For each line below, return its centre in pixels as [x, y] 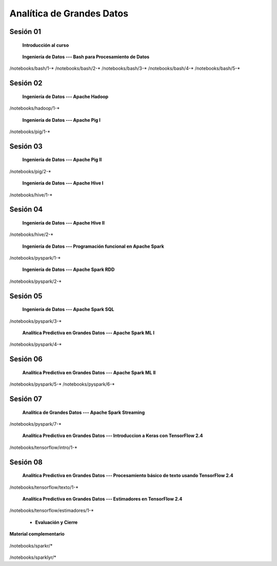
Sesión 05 [26, 296]
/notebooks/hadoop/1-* [35, 108]
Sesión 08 [26, 462]
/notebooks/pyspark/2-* [36, 281]
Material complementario [37, 534]
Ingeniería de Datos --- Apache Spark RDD [68, 269]
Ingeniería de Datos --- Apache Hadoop [65, 96]
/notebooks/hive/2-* [32, 234]
